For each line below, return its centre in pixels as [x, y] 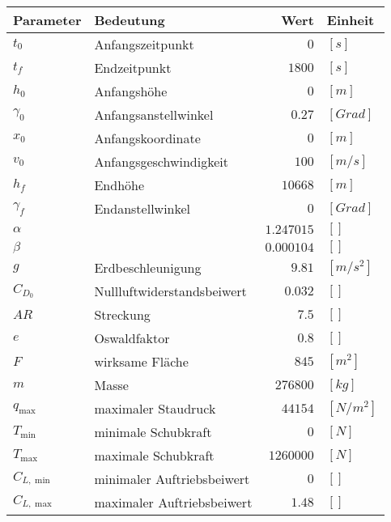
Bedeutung [130, 20]
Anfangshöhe [131, 91]
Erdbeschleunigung [148, 267]
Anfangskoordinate [147, 138]
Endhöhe [119, 185]
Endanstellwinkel [142, 208]
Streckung [122, 314]
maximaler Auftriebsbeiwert [173, 502]
